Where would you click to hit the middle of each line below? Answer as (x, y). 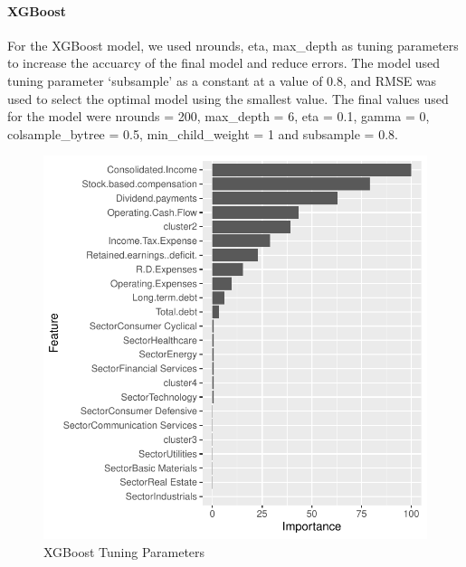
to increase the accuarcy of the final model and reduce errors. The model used (223, 63)
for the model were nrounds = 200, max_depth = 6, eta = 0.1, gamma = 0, (219, 116)
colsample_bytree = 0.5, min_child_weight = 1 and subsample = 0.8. (203, 133)
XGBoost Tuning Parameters (124, 551)
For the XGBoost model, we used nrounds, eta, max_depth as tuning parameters (233, 45)
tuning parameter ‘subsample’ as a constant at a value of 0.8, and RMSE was (222, 80)
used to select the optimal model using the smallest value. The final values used (228, 98)
